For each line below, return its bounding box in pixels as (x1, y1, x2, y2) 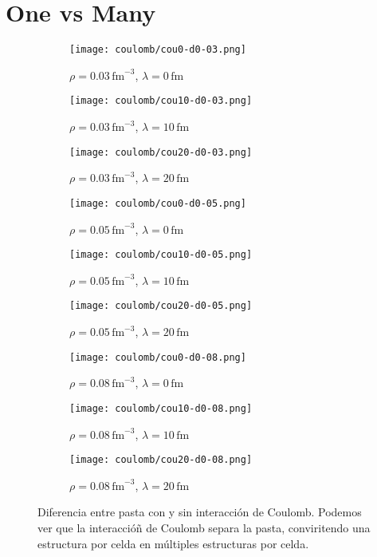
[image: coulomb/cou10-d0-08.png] (69, 402, 253, 414)
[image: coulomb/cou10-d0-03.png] (69, 95, 253, 107)
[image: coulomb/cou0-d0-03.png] (69, 44, 246, 56)
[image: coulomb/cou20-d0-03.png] (69, 146, 253, 158)
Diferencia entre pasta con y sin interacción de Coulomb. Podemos (37, 504, 362, 520)
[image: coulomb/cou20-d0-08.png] (69, 454, 253, 466)
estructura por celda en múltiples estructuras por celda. (37, 535, 309, 551)
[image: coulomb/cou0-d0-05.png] (69, 197, 246, 209)
